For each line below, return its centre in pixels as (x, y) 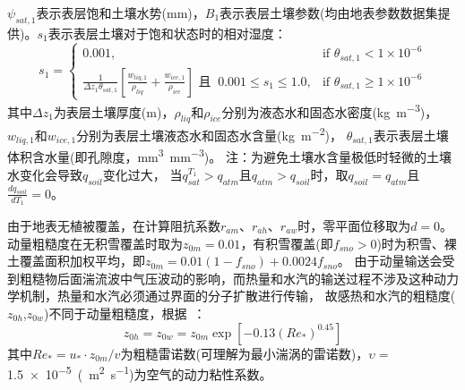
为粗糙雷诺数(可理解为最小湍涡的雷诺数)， (245, 353)
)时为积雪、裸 (417, 243)
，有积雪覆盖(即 (287, 243)
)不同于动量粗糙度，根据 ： (125, 313)
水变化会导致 (45, 174)
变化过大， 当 (142, 174)
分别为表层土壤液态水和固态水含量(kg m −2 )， (209, 134)
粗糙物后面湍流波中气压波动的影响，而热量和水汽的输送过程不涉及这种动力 (239, 278)
